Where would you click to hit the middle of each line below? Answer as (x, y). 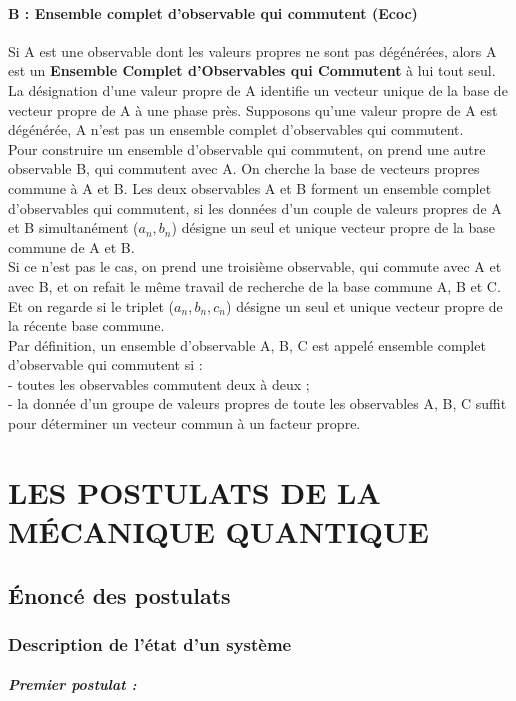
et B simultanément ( (73, 227)
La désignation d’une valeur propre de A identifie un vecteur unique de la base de (258, 89)
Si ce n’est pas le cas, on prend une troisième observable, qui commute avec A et (255, 266)
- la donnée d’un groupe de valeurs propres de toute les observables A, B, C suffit (257, 403)
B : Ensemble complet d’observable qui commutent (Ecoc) (213, 12)
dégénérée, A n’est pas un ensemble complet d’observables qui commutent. (236, 129)
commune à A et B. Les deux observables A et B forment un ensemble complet (250, 187)
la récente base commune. (86, 325)
